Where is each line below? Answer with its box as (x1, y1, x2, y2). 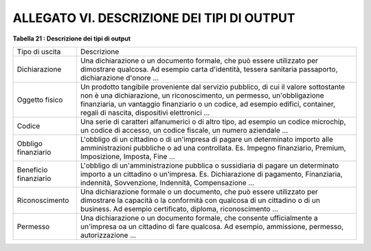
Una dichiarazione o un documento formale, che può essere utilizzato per (80, 56, 319, 65)
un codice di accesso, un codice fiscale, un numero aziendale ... (80, 125, 289, 135)
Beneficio (16, 165, 48, 175)
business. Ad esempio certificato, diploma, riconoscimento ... (80, 204, 278, 213)
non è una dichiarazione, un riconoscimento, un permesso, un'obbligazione (80, 90, 324, 100)
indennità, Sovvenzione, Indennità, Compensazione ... (80, 177, 255, 187)
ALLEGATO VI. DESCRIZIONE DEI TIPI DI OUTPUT (12, 10, 295, 25)
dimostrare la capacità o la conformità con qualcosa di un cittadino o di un (80, 195, 321, 205)
